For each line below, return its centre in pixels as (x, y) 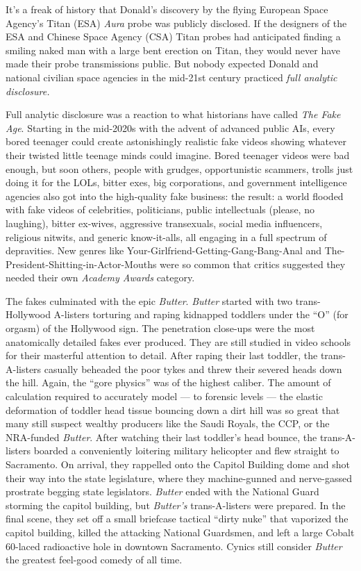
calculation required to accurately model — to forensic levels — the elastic (164, 396)
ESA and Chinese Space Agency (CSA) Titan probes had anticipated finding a (173, 36)
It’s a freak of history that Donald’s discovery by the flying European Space (167, 9)
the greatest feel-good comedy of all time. (94, 560)
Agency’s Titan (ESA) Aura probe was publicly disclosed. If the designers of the (176, 23)
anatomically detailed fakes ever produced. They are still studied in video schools (178, 341)
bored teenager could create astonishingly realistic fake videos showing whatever (176, 141)
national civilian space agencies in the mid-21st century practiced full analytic (171, 77)
